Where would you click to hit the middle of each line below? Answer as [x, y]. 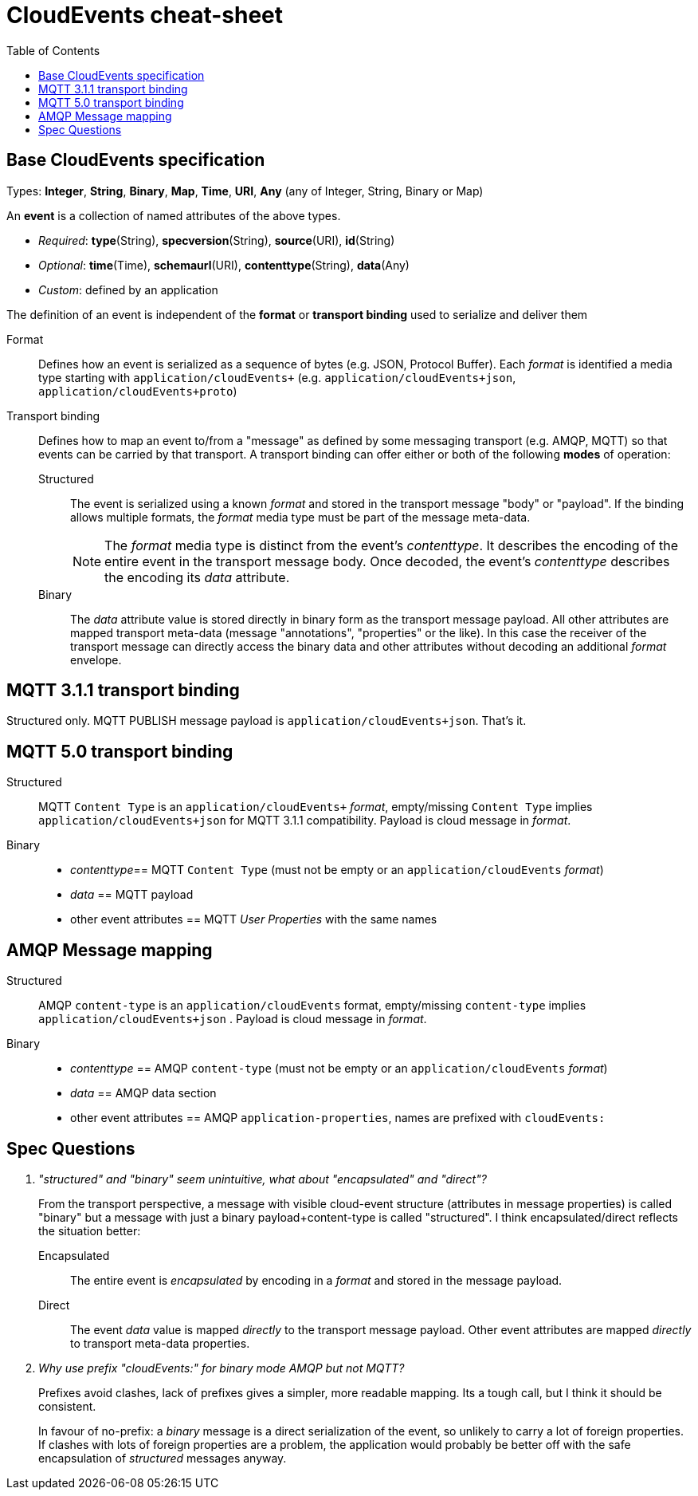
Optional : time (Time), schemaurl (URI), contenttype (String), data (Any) [224, 265]
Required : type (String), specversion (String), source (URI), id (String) [217, 240]
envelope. [96, 659]
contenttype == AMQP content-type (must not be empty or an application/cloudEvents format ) [339, 1069]
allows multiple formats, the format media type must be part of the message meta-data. [300, 517]
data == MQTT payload [132, 895]
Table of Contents [53, 50]
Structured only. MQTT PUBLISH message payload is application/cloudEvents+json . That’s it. [267, 721]
